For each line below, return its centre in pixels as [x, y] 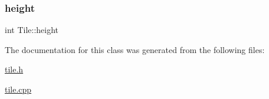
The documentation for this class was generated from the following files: [135, 49]
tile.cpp [18, 89]
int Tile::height [32, 30]
